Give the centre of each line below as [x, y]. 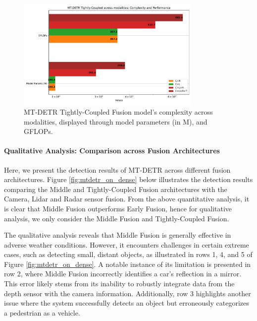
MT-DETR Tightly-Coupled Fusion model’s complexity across [118, 111]
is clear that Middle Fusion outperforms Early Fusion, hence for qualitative [118, 208]
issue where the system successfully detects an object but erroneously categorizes [127, 303]
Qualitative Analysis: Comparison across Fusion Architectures [112, 151]
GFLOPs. [38, 131]
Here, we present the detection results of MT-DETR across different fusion [117, 169]
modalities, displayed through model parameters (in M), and [116, 121]
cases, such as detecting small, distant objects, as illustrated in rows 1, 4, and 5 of [128, 254]
